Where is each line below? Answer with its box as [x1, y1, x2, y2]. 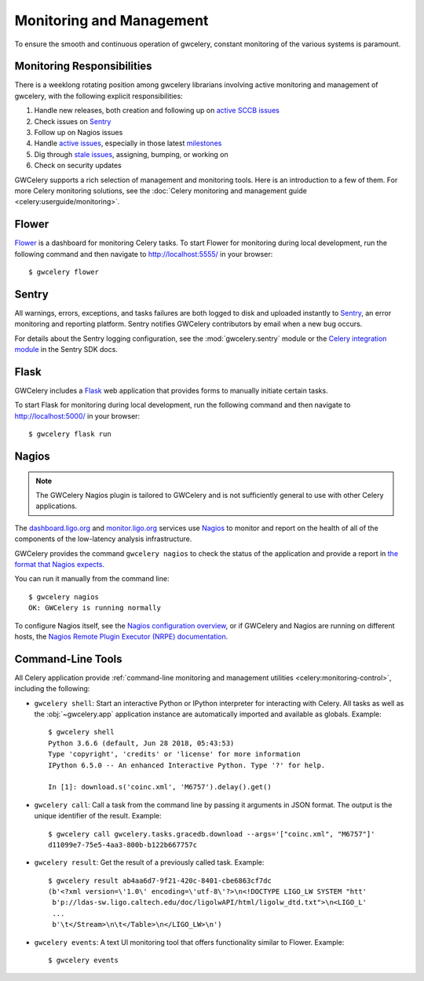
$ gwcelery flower [28, 268, 100, 276]
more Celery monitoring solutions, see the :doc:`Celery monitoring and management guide [14, 185, 308, 196]
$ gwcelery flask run [28, 430, 111, 439]
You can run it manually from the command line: [14, 574, 170, 584]
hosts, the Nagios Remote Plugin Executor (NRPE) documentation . [14, 631, 228, 641]
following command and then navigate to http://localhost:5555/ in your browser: [14, 249, 273, 258]
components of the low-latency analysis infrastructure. [14, 534, 192, 544]
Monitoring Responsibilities [14, 60, 152, 73]
